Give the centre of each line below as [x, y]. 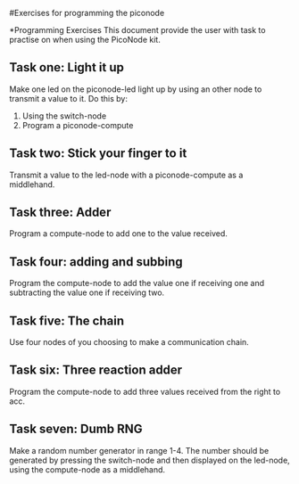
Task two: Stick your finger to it [98, 154]
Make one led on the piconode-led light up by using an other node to [136, 89]
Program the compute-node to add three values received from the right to [145, 391]
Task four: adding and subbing [96, 262]
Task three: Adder [60, 213]
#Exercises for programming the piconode [87, 13]
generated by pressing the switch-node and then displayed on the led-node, [149, 460]
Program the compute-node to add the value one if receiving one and [137, 283]
